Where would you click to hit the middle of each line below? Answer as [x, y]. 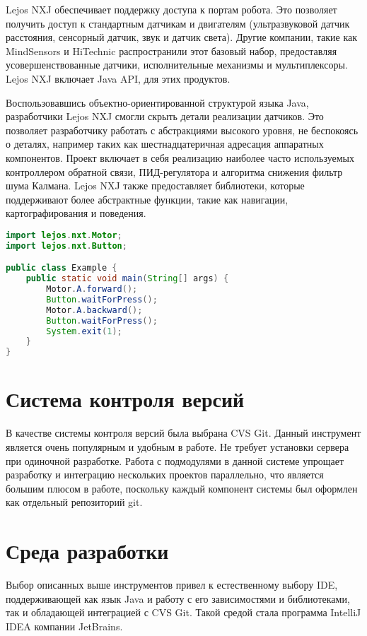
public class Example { [62, 268]
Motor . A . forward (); [92, 289]
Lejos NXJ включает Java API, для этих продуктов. [118, 78]
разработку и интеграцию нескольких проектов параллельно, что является [165, 475]
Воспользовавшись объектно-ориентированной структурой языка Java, [157, 102]
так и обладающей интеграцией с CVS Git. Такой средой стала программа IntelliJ [183, 612]
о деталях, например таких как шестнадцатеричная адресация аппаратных [165, 144]
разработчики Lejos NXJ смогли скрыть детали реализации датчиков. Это [165, 116]
